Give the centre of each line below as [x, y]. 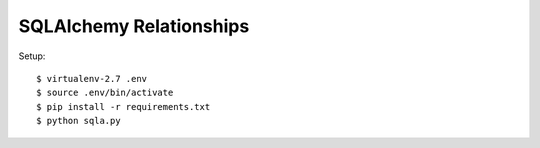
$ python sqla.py [78, 121]
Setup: [32, 56]
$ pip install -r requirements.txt [123, 106]
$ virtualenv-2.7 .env [92, 78]
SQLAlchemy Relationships [134, 26]
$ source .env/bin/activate [105, 93]
